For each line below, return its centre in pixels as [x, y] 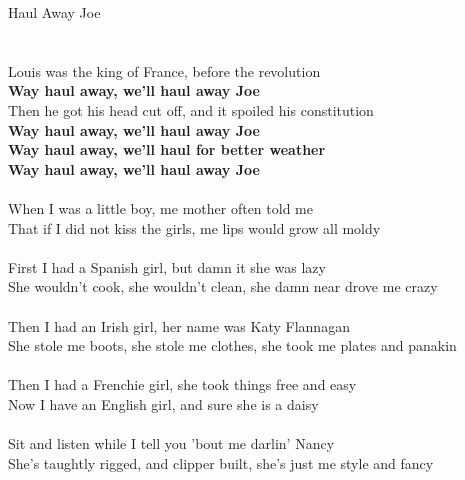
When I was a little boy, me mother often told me [160, 207]
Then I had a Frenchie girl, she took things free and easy [182, 384]
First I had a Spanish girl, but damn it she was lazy [167, 266]
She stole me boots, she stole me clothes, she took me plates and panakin [232, 345]
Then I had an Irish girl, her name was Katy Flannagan [179, 325]
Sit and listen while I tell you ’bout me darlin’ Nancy [171, 443]
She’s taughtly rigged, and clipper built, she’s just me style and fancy [221, 462]
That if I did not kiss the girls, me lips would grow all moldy [194, 227]
